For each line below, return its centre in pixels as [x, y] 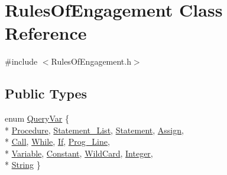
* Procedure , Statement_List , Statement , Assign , [94, 130]
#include [21, 61]
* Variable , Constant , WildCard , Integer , [79, 153]
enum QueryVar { [37, 118]
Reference [46, 33]
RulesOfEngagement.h [91, 61]
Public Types [46, 93]
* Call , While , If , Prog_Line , [57, 141]
